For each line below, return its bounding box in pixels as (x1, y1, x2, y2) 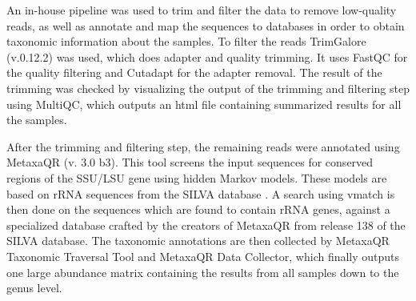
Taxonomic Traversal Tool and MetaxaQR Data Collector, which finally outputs (6, 247, 400, 264)
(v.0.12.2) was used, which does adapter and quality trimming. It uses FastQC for (6, 48, 408, 65)
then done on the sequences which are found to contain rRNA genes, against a (6, 201, 390, 218)
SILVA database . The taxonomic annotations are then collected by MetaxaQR (6, 232, 390, 249)
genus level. (6, 279, 62, 296)
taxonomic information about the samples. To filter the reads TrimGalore (6, 33, 366, 50)
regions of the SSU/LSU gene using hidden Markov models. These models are (6, 169, 387, 186)
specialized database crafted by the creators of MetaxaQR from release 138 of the (6, 216, 406, 233)
